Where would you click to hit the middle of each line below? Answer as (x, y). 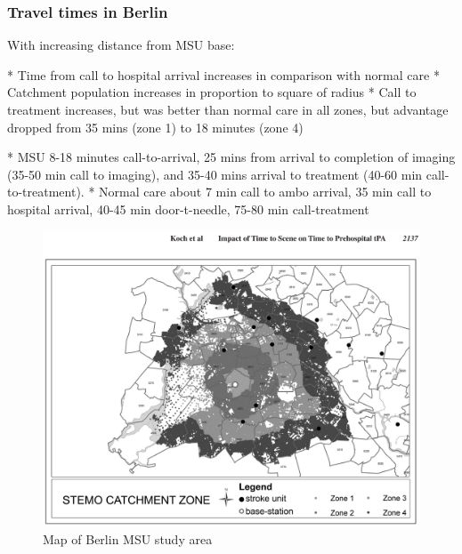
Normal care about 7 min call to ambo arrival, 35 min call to (265, 192)
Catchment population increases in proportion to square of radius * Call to (212, 92)
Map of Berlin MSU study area (128, 539)
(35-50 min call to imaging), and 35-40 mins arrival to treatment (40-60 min (215, 174)
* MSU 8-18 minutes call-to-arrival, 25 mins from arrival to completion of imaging (231, 157)
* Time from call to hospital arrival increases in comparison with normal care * (223, 74)
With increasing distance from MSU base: (121, 45)
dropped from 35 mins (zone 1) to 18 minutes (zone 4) (155, 127)
